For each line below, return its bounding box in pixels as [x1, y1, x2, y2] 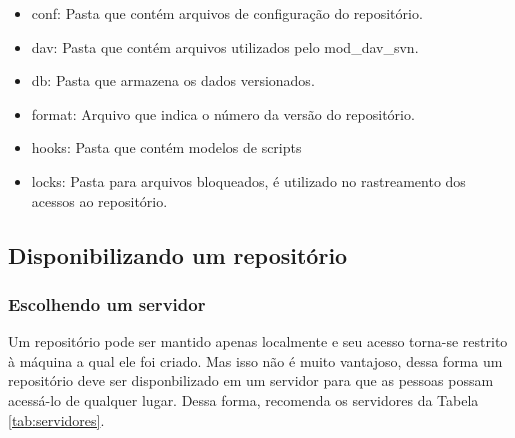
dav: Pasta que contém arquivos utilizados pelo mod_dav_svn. [31, 36, 419, 57]
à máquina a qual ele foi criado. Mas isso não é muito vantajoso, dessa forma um [8, 350, 503, 371]
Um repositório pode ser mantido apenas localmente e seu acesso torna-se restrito [8, 331, 508, 352]
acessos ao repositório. [31, 190, 168, 211]
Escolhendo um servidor [8, 291, 206, 316]
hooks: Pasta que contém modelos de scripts [31, 137, 302, 158]
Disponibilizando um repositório [8, 239, 348, 270]
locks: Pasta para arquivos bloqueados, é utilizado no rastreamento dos [31, 170, 466, 191]
